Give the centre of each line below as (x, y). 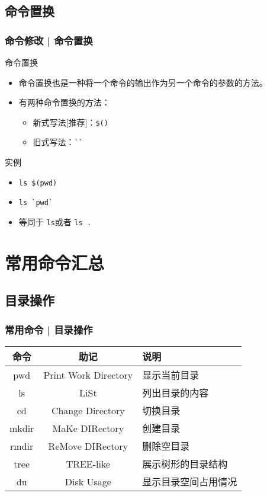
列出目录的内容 (176, 393)
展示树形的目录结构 (185, 464)
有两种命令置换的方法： (64, 102)
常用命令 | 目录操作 (49, 329)
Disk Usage (88, 481)
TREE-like (88, 463)
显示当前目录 (171, 375)
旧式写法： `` (58, 142)
